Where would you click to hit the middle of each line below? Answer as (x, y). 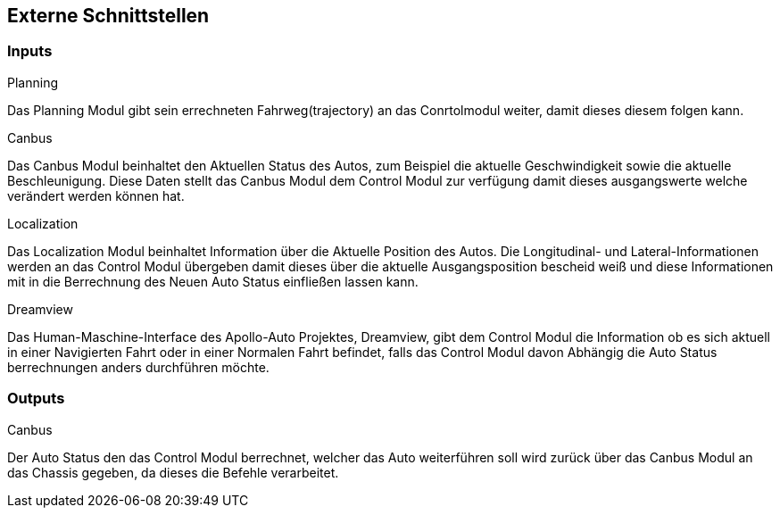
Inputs (30, 51)
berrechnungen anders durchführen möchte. (138, 367)
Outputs (36, 399)
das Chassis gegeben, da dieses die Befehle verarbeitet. (173, 472)
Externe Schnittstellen (108, 16)
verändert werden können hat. (96, 195)
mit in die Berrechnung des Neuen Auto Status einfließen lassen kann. (213, 281)
